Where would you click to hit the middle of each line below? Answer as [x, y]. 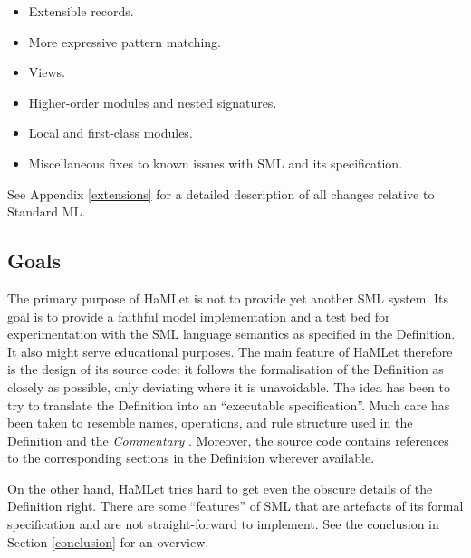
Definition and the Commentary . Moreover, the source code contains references [228, 440]
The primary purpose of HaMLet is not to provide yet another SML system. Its [228, 298]
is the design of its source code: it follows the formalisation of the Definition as [226, 369]
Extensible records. [81, 11]
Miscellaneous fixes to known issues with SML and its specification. [216, 163]
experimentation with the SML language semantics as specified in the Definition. [231, 334]
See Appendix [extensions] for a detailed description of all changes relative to [221, 193]
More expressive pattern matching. [125, 41]
